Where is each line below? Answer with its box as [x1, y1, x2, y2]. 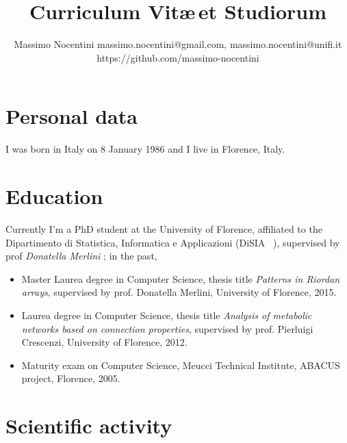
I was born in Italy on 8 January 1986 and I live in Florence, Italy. [5, 142, 285, 156]
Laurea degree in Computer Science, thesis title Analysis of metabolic [21, 307, 312, 322]
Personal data [5, 102, 138, 130]
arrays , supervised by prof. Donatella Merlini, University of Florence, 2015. [21, 285, 337, 299]
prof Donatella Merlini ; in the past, [5, 249, 157, 263]
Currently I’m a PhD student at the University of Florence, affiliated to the [5, 221, 322, 236]
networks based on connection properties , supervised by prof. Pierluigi [21, 321, 313, 336]
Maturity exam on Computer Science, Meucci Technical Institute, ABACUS [21, 357, 340, 372]
